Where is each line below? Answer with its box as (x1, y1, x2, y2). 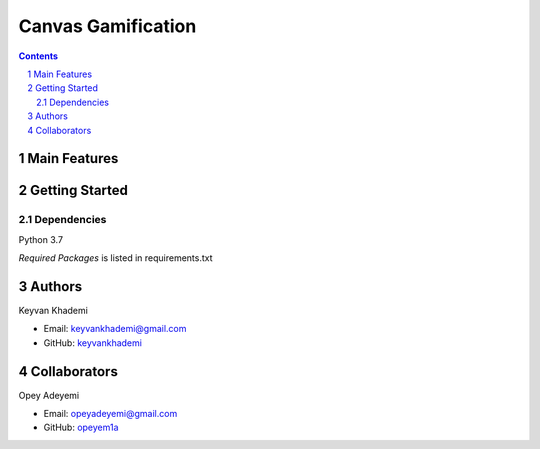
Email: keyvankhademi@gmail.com (43, 323, 187, 335)
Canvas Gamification (18, 15, 197, 37)
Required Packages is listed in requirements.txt (18, 252, 214, 264)
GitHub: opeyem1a (43, 421, 119, 434)
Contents (18, 50, 59, 62)
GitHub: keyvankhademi (43, 336, 142, 349)
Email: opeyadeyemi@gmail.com (43, 408, 178, 420)
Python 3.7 (18, 233, 64, 245)
